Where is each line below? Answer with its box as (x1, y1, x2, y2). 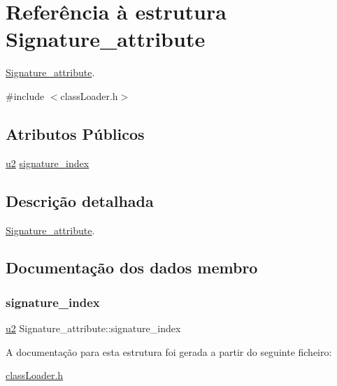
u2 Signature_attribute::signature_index (6, 321, 181, 336)
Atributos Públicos (6, 122, 145, 144)
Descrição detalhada (6, 190, 154, 211)
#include (6, 88, 45, 103)
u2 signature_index (6, 155, 89, 170)
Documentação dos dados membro (6, 257, 258, 278)
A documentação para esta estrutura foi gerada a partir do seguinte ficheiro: (6, 344, 332, 359)
